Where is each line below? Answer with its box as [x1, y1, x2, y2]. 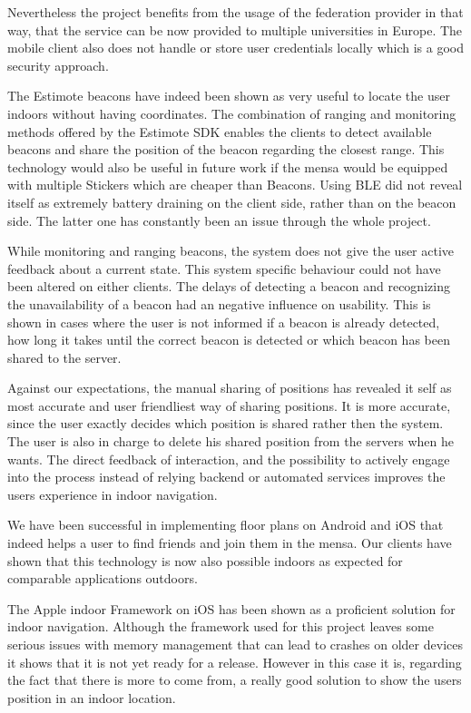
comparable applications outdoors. [7, 569, 198, 588]
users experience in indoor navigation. [7, 484, 218, 503]
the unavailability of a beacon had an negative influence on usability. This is [7, 294, 431, 313]
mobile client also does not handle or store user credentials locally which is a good [7, 38, 465, 57]
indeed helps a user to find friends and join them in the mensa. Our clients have [7, 533, 452, 552]
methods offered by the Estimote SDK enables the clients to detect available [7, 122, 432, 141]
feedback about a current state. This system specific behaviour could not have [7, 259, 441, 278]
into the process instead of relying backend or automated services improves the [7, 467, 446, 486]
